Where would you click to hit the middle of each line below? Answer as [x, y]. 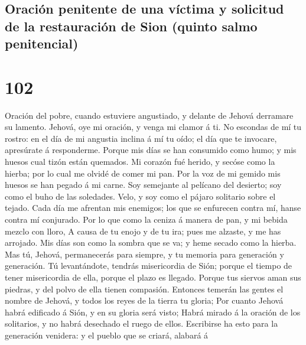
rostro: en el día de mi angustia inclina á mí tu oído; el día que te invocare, [141, 138]
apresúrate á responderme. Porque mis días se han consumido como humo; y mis [151, 150]
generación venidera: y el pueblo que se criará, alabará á [107, 335]
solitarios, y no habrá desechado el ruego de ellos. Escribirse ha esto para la [141, 323]
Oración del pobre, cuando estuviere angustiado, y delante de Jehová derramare [149, 115]
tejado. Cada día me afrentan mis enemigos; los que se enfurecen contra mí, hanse [153, 208]
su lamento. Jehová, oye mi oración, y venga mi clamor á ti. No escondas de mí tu [153, 127]
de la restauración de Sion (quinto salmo [131, 26]
